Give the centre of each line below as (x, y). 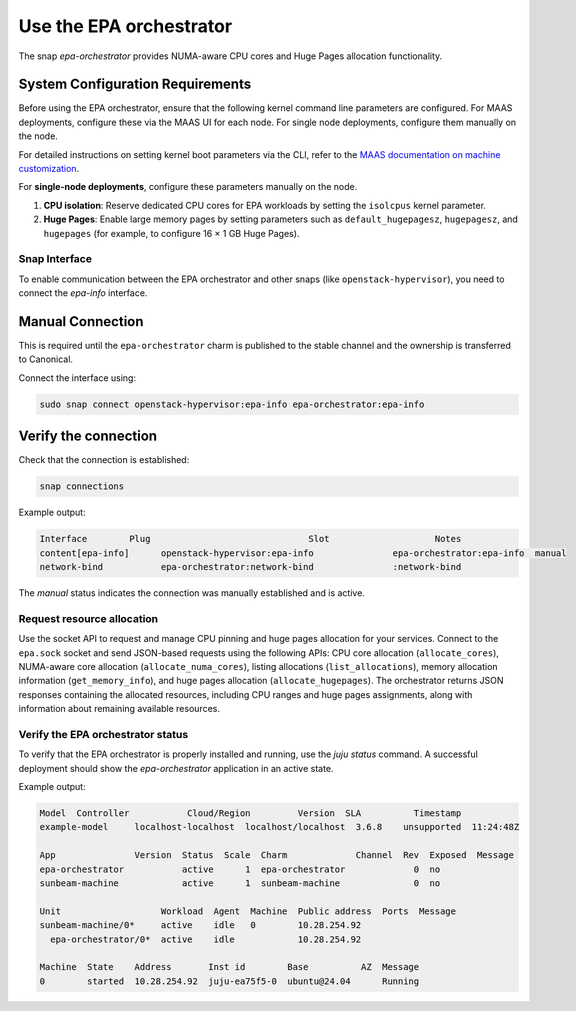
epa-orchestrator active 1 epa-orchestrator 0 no (240, 869)
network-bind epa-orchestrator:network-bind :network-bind (250, 567)
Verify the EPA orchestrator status (103, 734)
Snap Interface (55, 259)
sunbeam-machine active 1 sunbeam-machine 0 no (240, 883)
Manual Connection (81, 321)
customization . (49, 169)
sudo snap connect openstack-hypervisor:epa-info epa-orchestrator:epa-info (232, 404)
